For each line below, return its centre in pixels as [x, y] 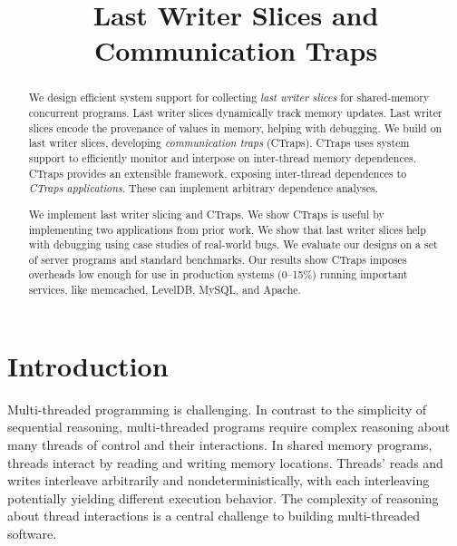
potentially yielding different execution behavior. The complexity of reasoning [223, 497]
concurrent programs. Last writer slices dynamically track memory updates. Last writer [235, 113]
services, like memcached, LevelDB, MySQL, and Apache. [165, 290]
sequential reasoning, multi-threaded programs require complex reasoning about [229, 427]
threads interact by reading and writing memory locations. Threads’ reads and [225, 462]
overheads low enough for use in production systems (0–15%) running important [218, 274]
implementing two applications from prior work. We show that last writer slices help [227, 229]
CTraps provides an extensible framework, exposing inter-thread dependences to [218, 173]
